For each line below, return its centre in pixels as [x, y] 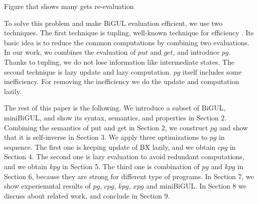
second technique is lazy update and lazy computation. [88, 71]
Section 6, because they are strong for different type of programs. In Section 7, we [129, 176]
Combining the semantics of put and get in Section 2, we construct [106, 127]
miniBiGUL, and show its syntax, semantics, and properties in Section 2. [115, 117]
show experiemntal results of [48, 186]
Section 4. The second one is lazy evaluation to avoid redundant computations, [124, 156]
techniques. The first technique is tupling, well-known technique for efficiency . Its [129, 33]
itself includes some [212, 71]
